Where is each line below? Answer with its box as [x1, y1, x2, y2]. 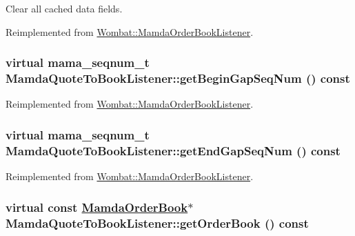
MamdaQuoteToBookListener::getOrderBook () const [6, 214, 309, 231]
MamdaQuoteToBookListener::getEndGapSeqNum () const [6, 141, 341, 159]
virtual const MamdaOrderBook [6, 198, 188, 215]
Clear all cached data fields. [6, 1, 123, 15]
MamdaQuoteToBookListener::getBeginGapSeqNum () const [6, 70, 350, 87]
